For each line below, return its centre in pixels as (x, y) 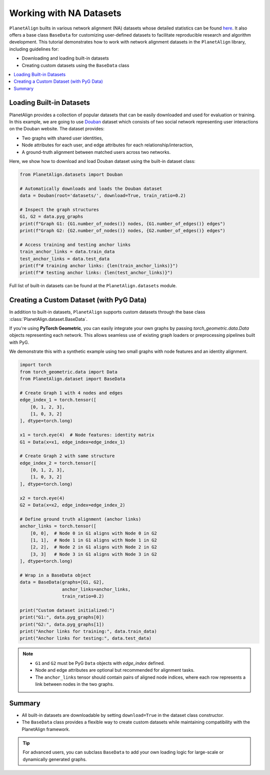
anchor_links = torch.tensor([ (58, 526)
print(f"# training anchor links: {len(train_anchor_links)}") (99, 265)
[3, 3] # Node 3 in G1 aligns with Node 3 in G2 (93, 554)
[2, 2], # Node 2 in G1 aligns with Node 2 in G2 (93, 547)
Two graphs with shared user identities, (62, 138)
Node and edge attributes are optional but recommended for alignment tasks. (115, 670)
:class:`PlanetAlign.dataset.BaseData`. (48, 319)
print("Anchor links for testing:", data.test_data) (86, 638)
